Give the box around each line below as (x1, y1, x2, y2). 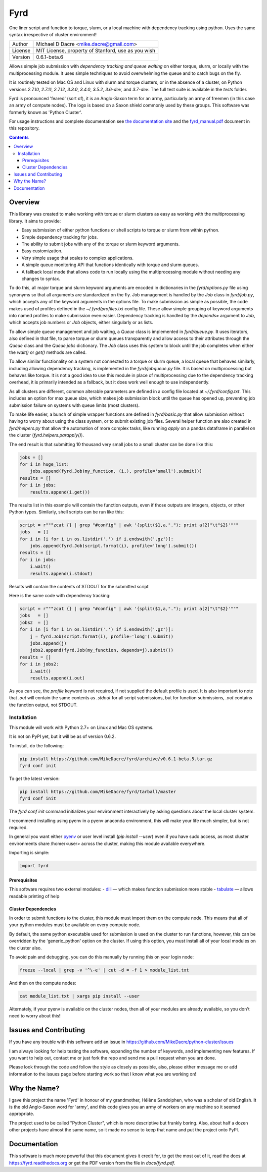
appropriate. (9, 1111, 35, 1117)
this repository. (9, 125, 40, 131)
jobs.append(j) (30, 640, 67, 646)
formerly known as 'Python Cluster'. (9, 109, 83, 115)
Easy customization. (21, 248, 63, 254)
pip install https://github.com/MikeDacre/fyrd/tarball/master (19, 788, 177, 794)
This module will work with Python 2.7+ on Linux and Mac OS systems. (9, 724, 154, 730)
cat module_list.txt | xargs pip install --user (19, 993, 140, 999)
